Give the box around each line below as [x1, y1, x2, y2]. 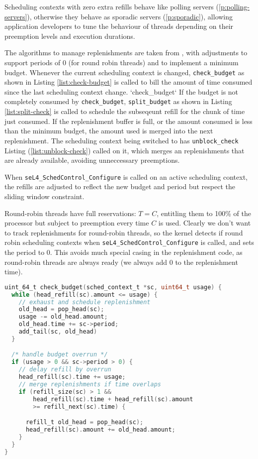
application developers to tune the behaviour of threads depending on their [4, 21, 234, 31]
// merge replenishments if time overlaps [18, 380, 161, 388]
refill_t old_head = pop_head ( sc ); [25, 419, 144, 426]
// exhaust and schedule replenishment [18, 298, 151, 306]
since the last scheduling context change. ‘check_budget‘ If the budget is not [4, 86, 239, 97]
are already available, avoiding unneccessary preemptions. [4, 155, 180, 165]
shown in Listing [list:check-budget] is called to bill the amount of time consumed [4, 77, 253, 87]
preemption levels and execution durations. [4, 30, 135, 41]
